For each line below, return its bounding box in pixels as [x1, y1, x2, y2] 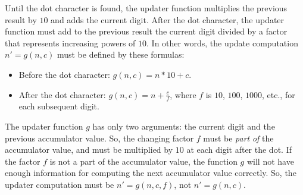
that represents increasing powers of [5, 36, 136, 49]
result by [5, 13, 37, 26]
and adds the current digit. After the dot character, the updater [51, 13, 285, 26]
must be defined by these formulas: [57, 48, 185, 61]
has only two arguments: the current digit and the [92, 119, 275, 132]
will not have [246, 155, 294, 167]
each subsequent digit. [18, 100, 99, 112]
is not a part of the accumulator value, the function [49, 155, 238, 167]
